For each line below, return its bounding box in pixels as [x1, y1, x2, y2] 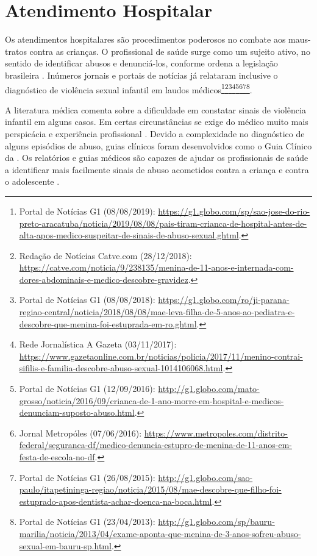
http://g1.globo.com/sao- [158, 471, 253, 483]
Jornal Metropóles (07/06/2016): [19, 426, 142, 439]
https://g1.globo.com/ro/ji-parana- [158, 293, 290, 306]
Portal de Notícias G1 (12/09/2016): [19, 382, 155, 395]
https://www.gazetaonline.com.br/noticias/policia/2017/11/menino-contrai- [19, 349, 303, 362]
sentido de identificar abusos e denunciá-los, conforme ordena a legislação [5, 57, 278, 69]
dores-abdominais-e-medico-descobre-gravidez [19, 273, 188, 285]
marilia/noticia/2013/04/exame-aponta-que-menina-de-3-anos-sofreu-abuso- [19, 527, 301, 540]
